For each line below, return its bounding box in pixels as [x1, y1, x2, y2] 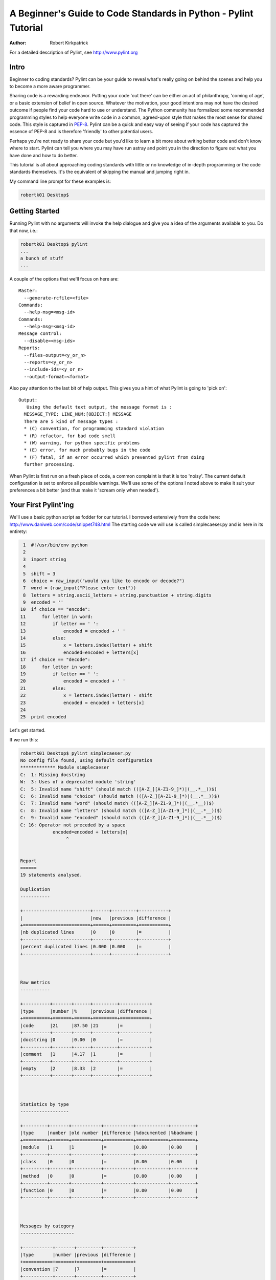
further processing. [24, 461, 76, 467]
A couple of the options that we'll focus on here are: [9, 275, 119, 282]
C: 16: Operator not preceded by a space [20, 822, 126, 828]
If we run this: [9, 736, 38, 742]
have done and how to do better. [9, 152, 78, 158]
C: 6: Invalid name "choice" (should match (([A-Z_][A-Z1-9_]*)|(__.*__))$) [20, 794, 220, 799]
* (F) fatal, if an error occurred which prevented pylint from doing [24, 454, 204, 460]
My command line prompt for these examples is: [9, 178, 111, 184]
